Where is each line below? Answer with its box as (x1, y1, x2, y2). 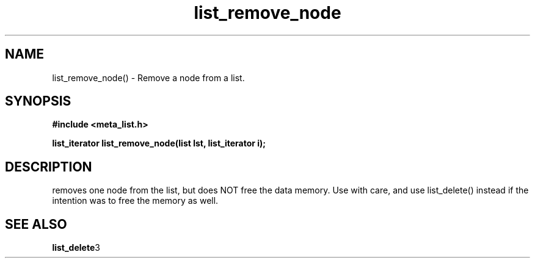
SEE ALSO (5, 216, 67, 232)
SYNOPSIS (5, 93, 71, 109)
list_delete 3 (52, 242, 100, 253)
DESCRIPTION (5, 159, 92, 175)
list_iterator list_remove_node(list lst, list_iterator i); (52, 138, 266, 149)
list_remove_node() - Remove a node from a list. (52, 72, 245, 83)
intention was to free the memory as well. (52, 195, 219, 206)
